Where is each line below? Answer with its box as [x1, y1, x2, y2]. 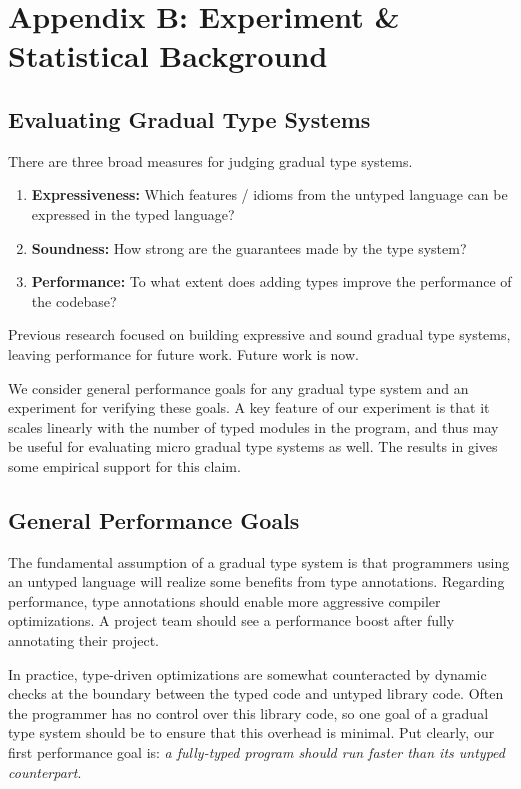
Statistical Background [8, 35, 328, 76]
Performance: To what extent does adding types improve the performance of [31, 271, 512, 292]
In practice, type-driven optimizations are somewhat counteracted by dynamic [8, 663, 487, 684]
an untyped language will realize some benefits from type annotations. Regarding [8, 571, 505, 592]
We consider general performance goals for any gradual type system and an [8, 377, 469, 398]
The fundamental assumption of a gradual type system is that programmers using [8, 551, 510, 572]
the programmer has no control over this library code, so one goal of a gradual [8, 702, 489, 723]
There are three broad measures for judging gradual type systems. [8, 150, 413, 171]
